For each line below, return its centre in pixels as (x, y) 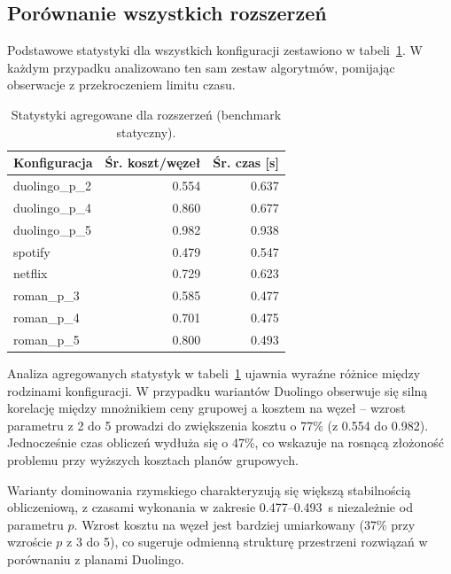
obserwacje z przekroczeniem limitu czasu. (121, 85)
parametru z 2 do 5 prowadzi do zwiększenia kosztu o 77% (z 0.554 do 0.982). (218, 425)
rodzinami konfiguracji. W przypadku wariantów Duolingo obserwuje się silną (218, 390)
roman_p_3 (47, 295)
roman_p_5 (47, 339)
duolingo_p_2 (52, 186)
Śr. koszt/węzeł (153, 163)
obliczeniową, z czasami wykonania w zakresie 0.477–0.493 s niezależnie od (210, 507)
